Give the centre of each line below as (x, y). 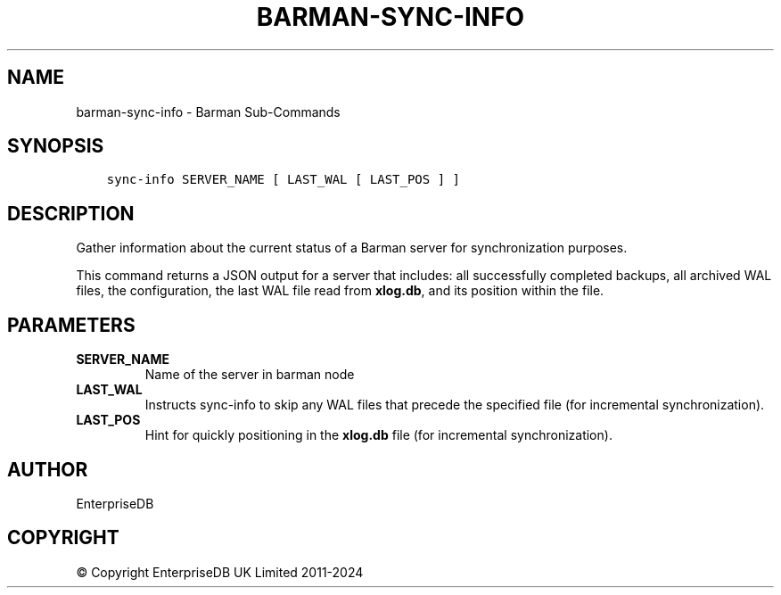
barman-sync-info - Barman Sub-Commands (208, 112)
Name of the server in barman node (250, 375)
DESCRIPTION (71, 213)
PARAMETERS (71, 325)
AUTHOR (48, 469)
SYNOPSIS (56, 146)
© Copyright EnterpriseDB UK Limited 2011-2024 (220, 572)
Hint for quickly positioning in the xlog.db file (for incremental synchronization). (378, 435)
